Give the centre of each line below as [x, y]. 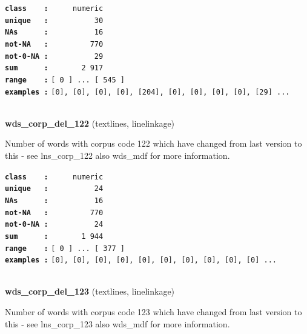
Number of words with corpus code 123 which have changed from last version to [153, 312]
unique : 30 [54, 20]
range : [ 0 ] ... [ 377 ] [65, 248]
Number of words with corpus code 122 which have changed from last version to [153, 143]
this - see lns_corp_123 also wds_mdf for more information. [117, 323]
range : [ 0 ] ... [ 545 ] [65, 80]
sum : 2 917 [54, 68]
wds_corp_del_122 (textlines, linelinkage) [90, 123]
